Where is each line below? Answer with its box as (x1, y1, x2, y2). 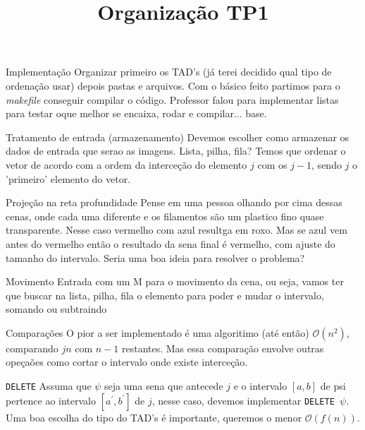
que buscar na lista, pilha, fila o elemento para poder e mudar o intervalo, (6, 287, 324, 302)
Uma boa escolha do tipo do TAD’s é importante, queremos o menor (6, 410, 302, 424)
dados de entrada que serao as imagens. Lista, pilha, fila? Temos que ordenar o (6, 143, 346, 158)
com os (257, 157, 287, 172)
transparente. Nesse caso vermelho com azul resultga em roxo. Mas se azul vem (6, 222, 347, 237)
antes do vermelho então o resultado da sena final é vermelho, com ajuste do (6, 236, 335, 251)
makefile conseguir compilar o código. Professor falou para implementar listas (6, 92, 339, 107)
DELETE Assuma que (6, 378, 92, 393)
